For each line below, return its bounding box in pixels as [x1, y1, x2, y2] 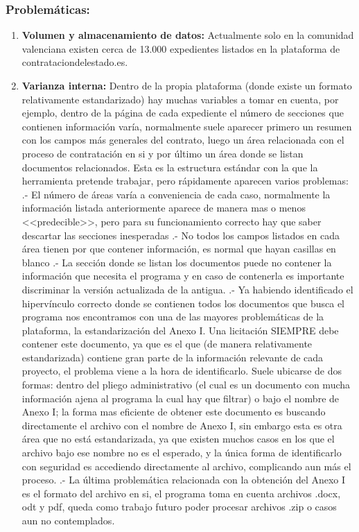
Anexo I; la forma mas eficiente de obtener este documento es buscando [21, 404, 326, 419]
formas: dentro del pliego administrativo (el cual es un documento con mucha [21, 377, 351, 392]
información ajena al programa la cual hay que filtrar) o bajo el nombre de [21, 391, 340, 405]
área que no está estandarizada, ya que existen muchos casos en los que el [21, 431, 335, 446]
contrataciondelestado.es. [21, 55, 128, 69]
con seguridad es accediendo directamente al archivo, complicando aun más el [21, 458, 351, 473]
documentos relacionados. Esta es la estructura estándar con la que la [21, 160, 318, 174]
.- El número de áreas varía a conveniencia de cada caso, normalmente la [21, 187, 331, 201]
